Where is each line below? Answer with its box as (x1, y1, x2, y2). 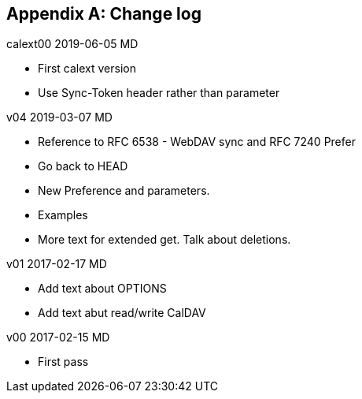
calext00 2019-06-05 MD (6, 37, 139, 51)
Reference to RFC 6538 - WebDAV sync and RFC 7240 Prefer (38, 135, 356, 149)
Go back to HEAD (38, 159, 128, 173)
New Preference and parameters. (38, 184, 210, 198)
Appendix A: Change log (6, 4, 201, 24)
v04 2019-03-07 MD (6, 110, 113, 125)
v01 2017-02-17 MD (6, 257, 107, 271)
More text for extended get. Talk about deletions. (38, 233, 291, 247)
